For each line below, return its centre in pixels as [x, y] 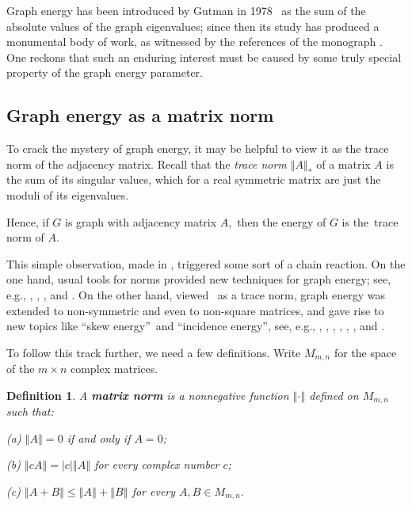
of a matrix [343, 164]
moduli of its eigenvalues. [68, 194]
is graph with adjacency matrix [141, 221]
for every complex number [157, 464]
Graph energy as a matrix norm [140, 115]
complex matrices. [114, 369]
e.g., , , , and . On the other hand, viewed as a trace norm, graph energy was [196, 294]
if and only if [99, 438]
